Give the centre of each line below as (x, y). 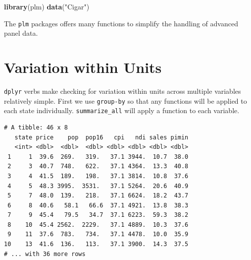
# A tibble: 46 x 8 (36, 127)
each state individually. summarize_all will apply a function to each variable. (122, 110)
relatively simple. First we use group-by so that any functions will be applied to (125, 100)
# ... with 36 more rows (45, 254)
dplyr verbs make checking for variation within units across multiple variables (123, 91)
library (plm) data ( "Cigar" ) (47, 6)
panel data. (21, 33)
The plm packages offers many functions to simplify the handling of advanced (121, 23)
